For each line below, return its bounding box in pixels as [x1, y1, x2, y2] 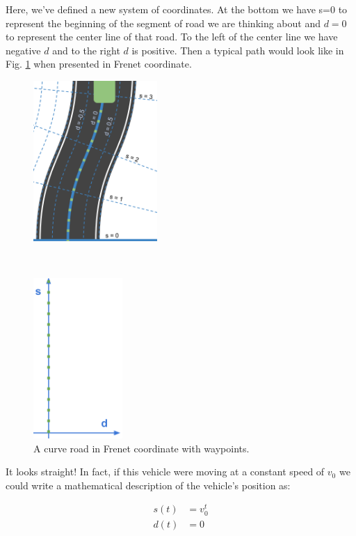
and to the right [52, 43, 120, 57]
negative [6, 43, 41, 57]
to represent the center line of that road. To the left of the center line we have [6, 29, 338, 44]
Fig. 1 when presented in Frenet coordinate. [6, 56, 192, 71]
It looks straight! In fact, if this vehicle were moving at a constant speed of [6, 464, 325, 479]
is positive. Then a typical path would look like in [131, 43, 344, 57]
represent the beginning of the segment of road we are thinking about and [6, 15, 321, 30]
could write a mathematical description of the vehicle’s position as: [6, 477, 291, 492]
